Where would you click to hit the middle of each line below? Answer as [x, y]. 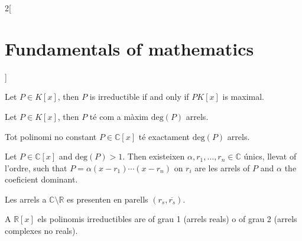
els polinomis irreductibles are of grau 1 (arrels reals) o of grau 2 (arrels [167, 219]
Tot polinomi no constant [51, 136]
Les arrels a [26, 199]
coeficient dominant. [41, 179]
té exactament [164, 136]
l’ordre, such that [36, 167]
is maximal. [243, 97]
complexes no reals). [41, 231]
